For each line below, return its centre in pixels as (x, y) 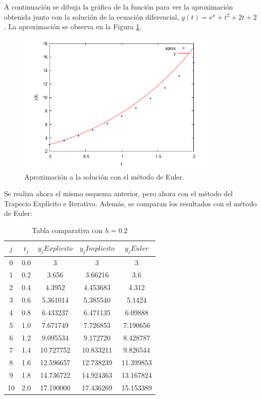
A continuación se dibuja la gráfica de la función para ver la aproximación (119, 7)
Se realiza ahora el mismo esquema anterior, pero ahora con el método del (119, 193)
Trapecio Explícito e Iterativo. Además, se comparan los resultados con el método (130, 203)
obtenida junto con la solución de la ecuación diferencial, (92, 16)
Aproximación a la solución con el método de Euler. (104, 176)
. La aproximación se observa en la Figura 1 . (73, 26)
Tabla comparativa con (67, 230)
